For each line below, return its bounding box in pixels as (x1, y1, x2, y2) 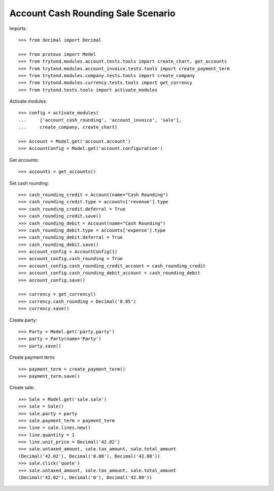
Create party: (9, 317, 38, 323)
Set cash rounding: (9, 180, 49, 186)
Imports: (9, 25, 27, 32)
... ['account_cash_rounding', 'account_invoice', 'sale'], (18, 117, 182, 123)
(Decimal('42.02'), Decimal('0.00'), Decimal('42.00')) (18, 453, 160, 459)
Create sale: (9, 384, 35, 391)
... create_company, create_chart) (18, 125, 118, 130)
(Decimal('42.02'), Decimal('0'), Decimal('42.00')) (18, 475, 152, 480)
